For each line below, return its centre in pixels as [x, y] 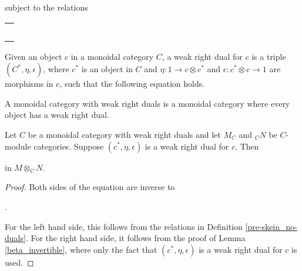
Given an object [33, 56]
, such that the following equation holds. [132, 84]
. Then [247, 146]
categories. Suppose [69, 146]
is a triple [269, 56]
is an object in [107, 69]
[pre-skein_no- [271, 226]
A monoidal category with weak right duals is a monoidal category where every [147, 103]
